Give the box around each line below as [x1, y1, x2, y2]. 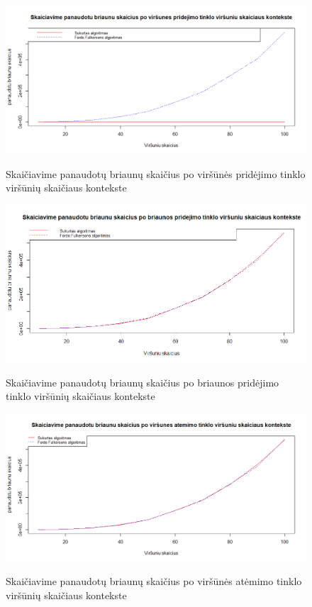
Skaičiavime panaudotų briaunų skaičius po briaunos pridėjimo [6, 374, 279, 389]
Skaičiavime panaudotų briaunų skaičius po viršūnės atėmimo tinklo [6, 574, 302, 589]
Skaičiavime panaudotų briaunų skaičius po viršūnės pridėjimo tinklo [6, 166, 306, 181]
